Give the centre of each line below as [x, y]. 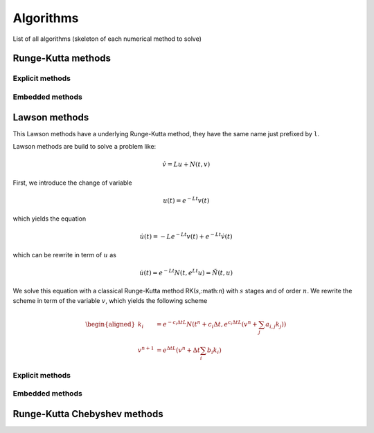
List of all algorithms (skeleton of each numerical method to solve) [107, 39]
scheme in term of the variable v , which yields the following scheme [110, 300]
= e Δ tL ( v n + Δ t [178, 350]
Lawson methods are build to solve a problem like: [84, 146]
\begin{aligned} [110, 324]
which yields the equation [50, 219]
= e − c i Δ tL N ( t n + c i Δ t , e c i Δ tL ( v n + [207, 324]
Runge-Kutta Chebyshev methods [88, 414]
